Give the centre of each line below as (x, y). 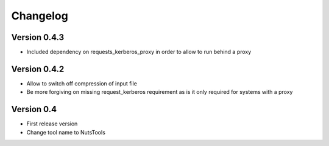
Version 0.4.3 (37, 37)
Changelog (40, 16)
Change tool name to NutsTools (66, 132)
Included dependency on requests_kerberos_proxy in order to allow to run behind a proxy (139, 52)
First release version (52, 124)
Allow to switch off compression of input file (82, 83)
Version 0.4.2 (38, 69)
